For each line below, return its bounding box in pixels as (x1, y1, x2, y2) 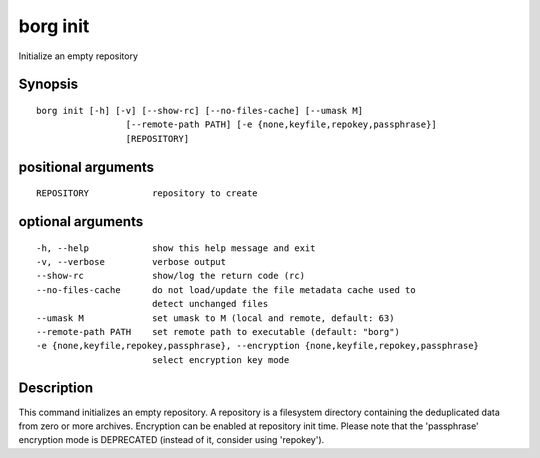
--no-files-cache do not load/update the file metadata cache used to (36, 284, 416, 295)
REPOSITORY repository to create (36, 188, 259, 199)
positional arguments (18, 158, 155, 175)
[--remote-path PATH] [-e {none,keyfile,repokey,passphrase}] (125, 119, 437, 130)
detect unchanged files (151, 298, 269, 310)
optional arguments (18, 213, 144, 230)
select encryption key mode (151, 354, 290, 365)
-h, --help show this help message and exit (36, 242, 316, 254)
